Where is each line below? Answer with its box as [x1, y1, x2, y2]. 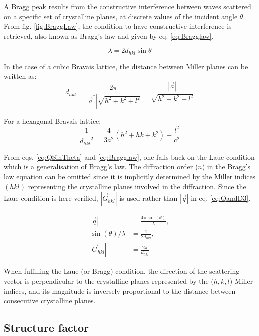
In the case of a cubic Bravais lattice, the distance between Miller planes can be [4, 61, 248, 71]
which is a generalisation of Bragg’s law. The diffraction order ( [4, 161, 198, 172]
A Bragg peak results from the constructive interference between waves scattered [4, 1, 251, 11]
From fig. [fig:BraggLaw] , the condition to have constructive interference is [4, 21, 232, 31]
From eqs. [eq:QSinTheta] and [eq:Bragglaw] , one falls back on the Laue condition [4, 151, 255, 162]
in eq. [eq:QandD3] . [191, 193, 251, 203]
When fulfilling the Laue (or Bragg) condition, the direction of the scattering [4, 266, 240, 276]
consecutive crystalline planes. [4, 295, 96, 306]
